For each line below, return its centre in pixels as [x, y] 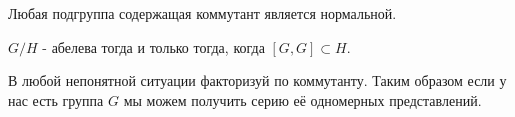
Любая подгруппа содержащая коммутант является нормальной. [202, 13]
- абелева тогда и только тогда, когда [153, 46]
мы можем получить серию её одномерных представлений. [302, 99]
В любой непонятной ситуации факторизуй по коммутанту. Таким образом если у [257, 80]
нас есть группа [56, 99]
